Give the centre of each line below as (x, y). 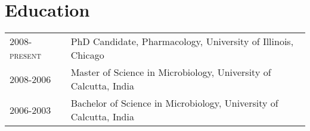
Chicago (87, 55)
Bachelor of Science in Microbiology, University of (174, 103)
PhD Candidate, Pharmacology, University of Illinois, (182, 41)
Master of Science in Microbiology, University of (171, 72)
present (25, 55)
